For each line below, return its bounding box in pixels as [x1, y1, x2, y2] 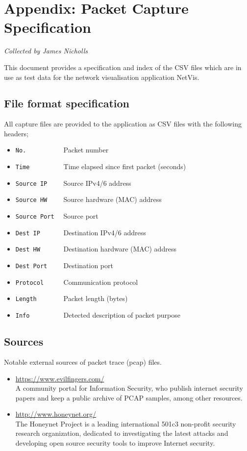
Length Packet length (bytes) [15, 293, 128, 303]
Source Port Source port [15, 211, 99, 221]
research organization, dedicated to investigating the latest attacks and [15, 428, 228, 438]
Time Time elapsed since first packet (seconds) [15, 161, 186, 172]
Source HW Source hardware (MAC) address [15, 194, 162, 204]
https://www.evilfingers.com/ [15, 373, 104, 383]
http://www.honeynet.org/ [15, 409, 96, 419]
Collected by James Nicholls [4, 46, 88, 56]
